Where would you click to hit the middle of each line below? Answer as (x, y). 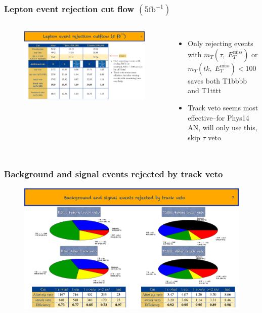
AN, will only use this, (223, 127)
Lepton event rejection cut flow (69, 8)
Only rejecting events (221, 43)
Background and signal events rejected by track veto (114, 174)
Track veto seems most (223, 107)
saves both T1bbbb (217, 80)
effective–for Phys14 (219, 117)
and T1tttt (205, 90)
